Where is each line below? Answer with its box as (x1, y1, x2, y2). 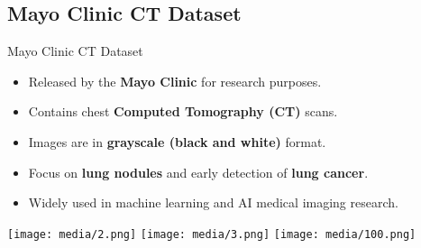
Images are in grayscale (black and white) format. (28, 132, 326, 151)
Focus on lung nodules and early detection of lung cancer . (28, 162, 369, 181)
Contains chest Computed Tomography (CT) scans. (28, 102, 338, 121)
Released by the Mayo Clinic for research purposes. (28, 71, 322, 90)
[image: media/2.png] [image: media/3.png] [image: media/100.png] (7, 227, 416, 241)
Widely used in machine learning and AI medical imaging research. (28, 193, 398, 212)
